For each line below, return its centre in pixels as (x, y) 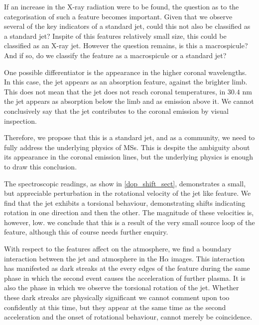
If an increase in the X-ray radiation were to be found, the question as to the (122, 6)
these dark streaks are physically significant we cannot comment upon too (117, 297)
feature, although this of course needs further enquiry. (86, 232)
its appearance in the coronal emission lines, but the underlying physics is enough (129, 157)
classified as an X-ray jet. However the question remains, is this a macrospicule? (126, 45)
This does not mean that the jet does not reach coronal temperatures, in (115, 91)
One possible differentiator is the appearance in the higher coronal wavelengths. (126, 72)
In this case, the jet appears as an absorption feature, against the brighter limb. (126, 82)
